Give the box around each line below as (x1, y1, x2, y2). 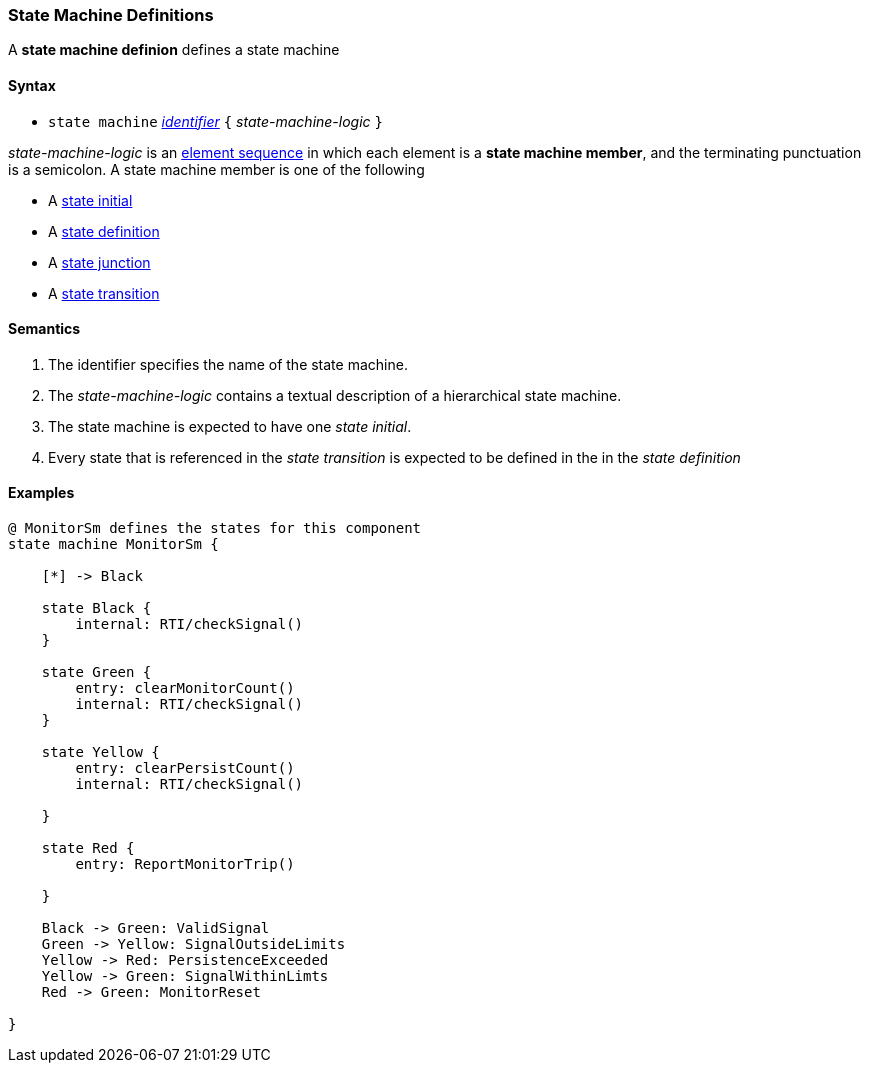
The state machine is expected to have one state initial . (48, 417, 412, 435)
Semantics (8, 320, 81, 338)
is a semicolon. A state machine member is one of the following (8, 160, 425, 178)
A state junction (48, 253, 151, 271)
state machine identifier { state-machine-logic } (48, 112, 383, 130)
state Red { (41, 840, 135, 857)
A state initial (48, 191, 133, 209)
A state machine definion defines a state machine (8, 41, 340, 59)
